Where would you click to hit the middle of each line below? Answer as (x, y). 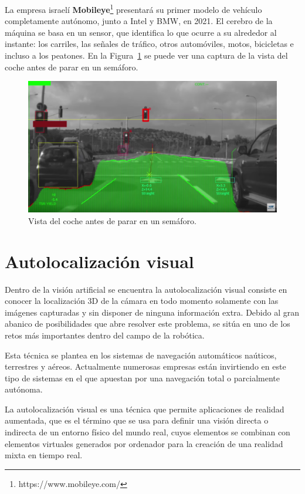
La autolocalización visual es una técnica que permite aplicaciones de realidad (145, 409)
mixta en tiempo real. (44, 455)
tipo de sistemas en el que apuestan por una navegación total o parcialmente (142, 378)
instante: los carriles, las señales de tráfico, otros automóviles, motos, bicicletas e (149, 44)
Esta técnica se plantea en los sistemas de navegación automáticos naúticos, (141, 355)
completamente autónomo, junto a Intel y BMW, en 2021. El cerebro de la (139, 21)
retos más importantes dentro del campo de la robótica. (105, 335)
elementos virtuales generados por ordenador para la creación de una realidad (144, 443)
